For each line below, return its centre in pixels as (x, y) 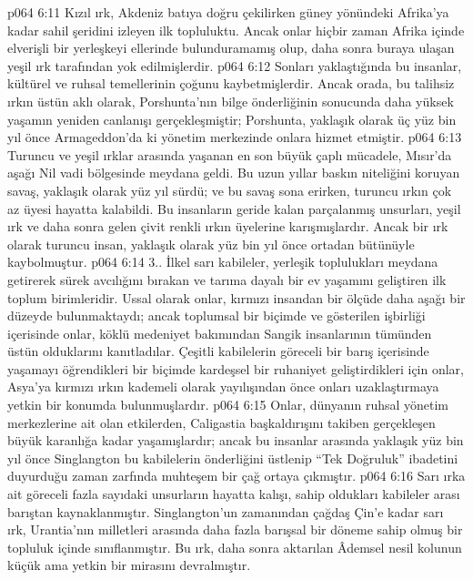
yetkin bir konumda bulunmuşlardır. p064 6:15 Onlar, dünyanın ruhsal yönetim (228, 405)
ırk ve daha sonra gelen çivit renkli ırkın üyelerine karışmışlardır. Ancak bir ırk (228, 226)
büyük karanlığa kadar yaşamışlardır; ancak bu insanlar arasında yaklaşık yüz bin (236, 440)
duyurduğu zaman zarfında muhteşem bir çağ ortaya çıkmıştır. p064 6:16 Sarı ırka (236, 476)
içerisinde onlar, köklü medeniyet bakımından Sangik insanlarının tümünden (220, 333)
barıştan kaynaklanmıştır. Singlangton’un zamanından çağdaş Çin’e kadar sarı (226, 511)
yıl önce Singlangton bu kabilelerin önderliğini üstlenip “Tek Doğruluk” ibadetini (233, 458)
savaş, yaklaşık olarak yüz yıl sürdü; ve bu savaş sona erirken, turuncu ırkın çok (230, 190)
